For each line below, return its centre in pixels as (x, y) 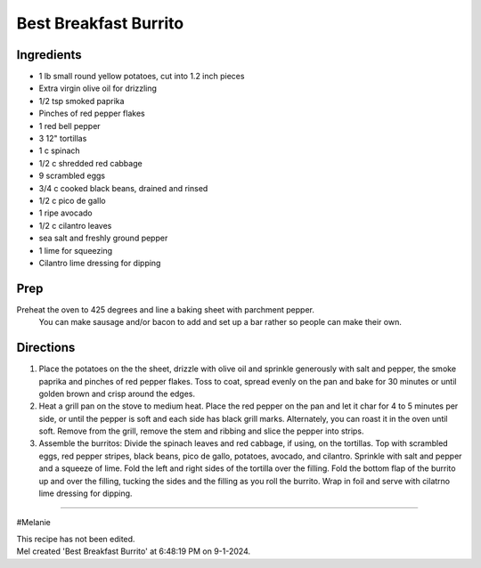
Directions (46, 348)
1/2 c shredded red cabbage (90, 163)
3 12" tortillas (63, 139)
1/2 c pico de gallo (72, 200)
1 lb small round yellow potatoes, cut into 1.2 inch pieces (142, 77)
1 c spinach (59, 150)
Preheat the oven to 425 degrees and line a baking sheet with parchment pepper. (166, 309)
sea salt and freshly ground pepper (103, 238)
